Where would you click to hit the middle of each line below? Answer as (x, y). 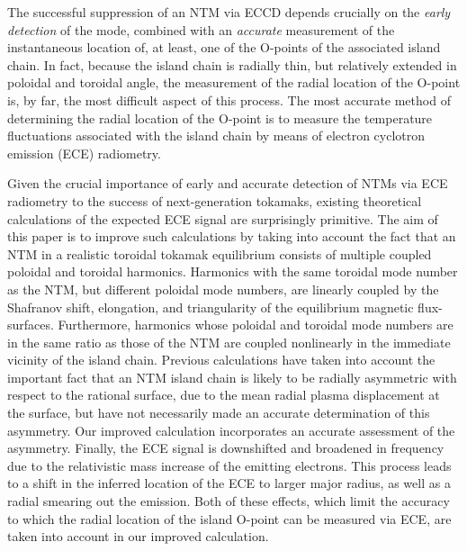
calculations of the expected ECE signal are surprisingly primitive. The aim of (223, 218)
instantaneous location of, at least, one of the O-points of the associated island (224, 47)
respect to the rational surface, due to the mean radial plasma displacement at (224, 395)
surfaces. (31, 325)
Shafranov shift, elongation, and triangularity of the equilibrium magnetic (211, 307)
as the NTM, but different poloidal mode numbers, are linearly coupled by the (223, 289)
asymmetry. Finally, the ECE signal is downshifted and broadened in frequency (226, 448)
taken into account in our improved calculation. (138, 536)
